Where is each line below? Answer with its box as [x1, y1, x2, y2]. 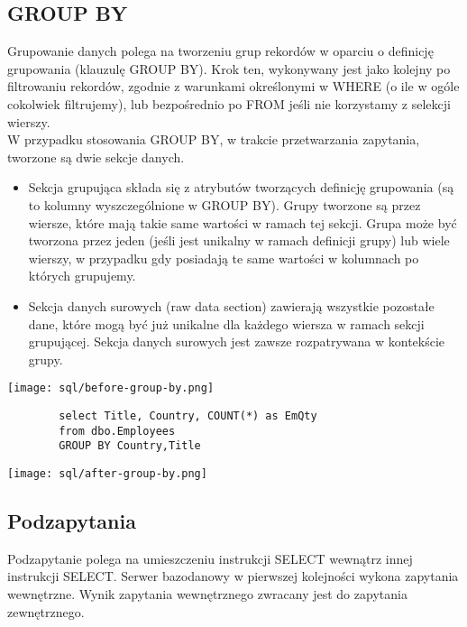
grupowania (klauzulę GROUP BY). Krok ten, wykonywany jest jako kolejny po [7, 59, 451, 78]
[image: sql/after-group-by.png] [7, 466, 207, 480]
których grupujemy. [28, 266, 136, 285]
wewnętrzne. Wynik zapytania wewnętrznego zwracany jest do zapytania [7, 584, 407, 603]
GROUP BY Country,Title [59, 439, 201, 453]
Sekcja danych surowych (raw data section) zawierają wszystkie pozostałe [28, 296, 435, 315]
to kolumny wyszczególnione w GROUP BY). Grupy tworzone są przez [28, 195, 421, 214]
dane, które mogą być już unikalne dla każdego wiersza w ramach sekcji [28, 314, 425, 333]
